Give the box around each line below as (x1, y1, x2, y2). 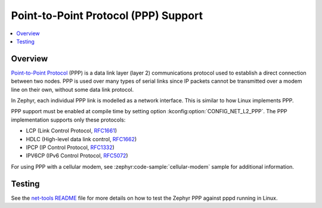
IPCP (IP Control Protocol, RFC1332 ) (26, 144, 114, 151)
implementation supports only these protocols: (11, 116, 126, 123)
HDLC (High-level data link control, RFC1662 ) (26, 135, 137, 142)
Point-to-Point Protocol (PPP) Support (11, 9, 203, 22)
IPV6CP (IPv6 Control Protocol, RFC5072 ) (26, 152, 128, 159)
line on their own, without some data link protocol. (11, 86, 134, 93)
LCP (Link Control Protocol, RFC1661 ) (26, 127, 117, 134)
